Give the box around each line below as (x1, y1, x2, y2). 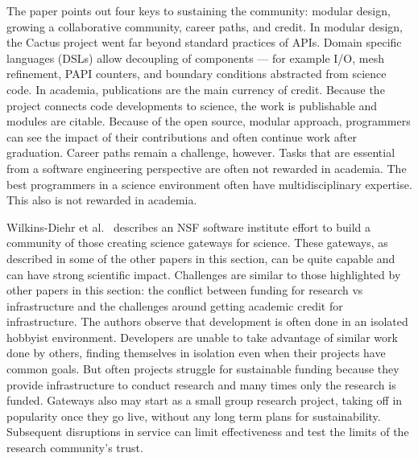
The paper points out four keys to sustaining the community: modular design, (6, 2, 391, 19)
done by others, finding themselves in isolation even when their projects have (6, 344, 386, 361)
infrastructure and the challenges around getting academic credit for (6, 297, 343, 314)
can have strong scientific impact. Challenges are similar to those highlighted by (6, 265, 401, 282)
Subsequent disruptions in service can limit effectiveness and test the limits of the (6, 423, 409, 440)
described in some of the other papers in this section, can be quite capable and (6, 249, 395, 266)
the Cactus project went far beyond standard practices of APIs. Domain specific (6, 34, 402, 51)
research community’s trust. (6, 439, 143, 456)
